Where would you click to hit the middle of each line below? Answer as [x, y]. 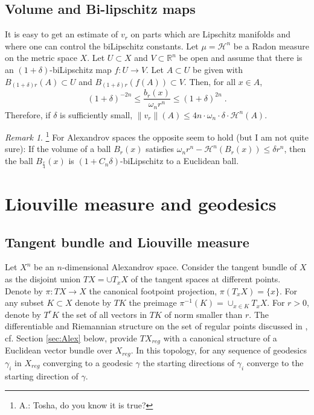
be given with [218, 69]
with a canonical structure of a [220, 338]
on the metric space [41, 58]
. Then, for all [210, 81]
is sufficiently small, [96, 114]
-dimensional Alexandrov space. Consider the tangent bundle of [179, 267]
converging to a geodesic [88, 362]
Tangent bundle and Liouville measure [127, 242]
